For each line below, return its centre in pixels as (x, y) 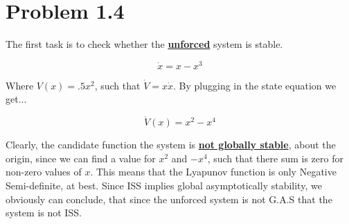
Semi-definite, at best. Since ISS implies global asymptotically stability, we (164, 185)
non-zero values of (44, 172)
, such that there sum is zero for (275, 158)
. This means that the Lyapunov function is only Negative (213, 172)
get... (16, 99)
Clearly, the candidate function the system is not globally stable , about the (171, 145)
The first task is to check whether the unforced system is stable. (144, 44)
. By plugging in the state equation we (255, 85)
